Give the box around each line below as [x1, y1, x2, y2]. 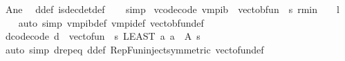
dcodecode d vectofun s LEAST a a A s [5, 29, 201, 43]
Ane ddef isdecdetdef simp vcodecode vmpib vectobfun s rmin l [5, 2, 339, 16]
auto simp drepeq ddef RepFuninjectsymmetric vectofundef [5, 42, 264, 56]
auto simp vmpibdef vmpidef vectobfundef [18, 15, 204, 29]
